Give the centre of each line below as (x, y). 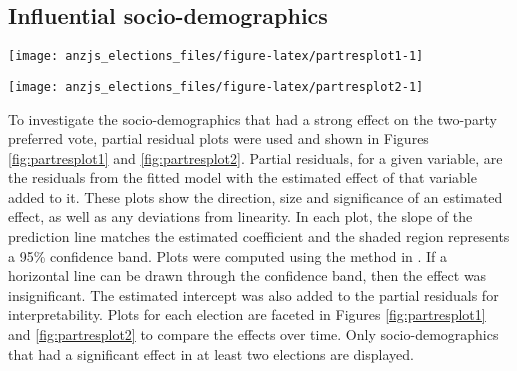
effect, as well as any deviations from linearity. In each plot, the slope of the (240, 216)
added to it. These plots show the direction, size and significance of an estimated (255, 196)
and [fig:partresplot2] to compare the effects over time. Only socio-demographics (253, 334)
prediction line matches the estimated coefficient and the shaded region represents (259, 236)
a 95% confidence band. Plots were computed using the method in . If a (228, 255)
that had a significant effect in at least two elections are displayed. (211, 353)
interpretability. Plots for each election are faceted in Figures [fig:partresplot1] (247, 314)
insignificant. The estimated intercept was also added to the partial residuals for (253, 294)
